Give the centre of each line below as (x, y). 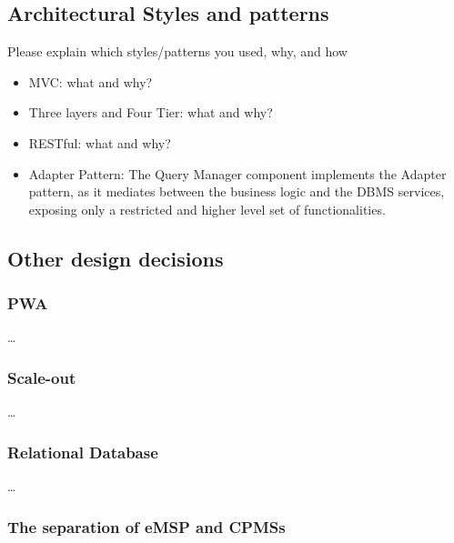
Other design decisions (116, 258)
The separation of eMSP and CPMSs (146, 526)
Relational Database (83, 452)
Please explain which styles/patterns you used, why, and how (177, 51)
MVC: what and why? (91, 81)
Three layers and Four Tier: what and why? (151, 112)
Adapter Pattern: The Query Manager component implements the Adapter (237, 173)
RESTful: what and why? (100, 142)
